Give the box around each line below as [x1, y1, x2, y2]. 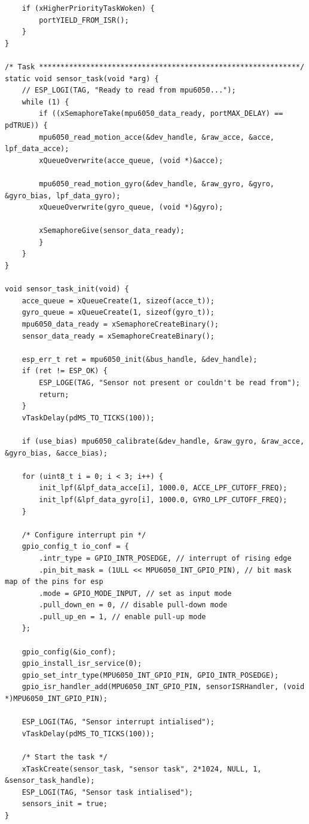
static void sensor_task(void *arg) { [5, 74, 159, 83]
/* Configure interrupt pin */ [22, 530, 146, 539]
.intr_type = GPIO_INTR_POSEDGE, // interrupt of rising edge [39, 554, 292, 562]
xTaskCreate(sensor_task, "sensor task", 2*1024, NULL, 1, [22, 764, 262, 773]
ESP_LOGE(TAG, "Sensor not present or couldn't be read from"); [39, 379, 300, 387]
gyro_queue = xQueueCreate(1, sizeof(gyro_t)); [22, 308, 215, 317]
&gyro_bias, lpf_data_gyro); [5, 191, 121, 200]
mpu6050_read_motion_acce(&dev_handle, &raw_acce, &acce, [39, 133, 275, 142]
